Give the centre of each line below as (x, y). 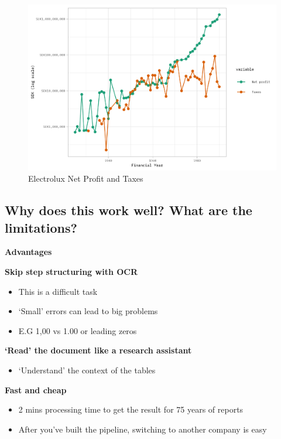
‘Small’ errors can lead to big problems (88, 311)
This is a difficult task (58, 291)
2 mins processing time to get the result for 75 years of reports (131, 409)
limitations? (41, 227)
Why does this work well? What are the (128, 210)
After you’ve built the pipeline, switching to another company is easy (143, 429)
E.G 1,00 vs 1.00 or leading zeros (78, 330)
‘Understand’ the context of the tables (87, 370)
